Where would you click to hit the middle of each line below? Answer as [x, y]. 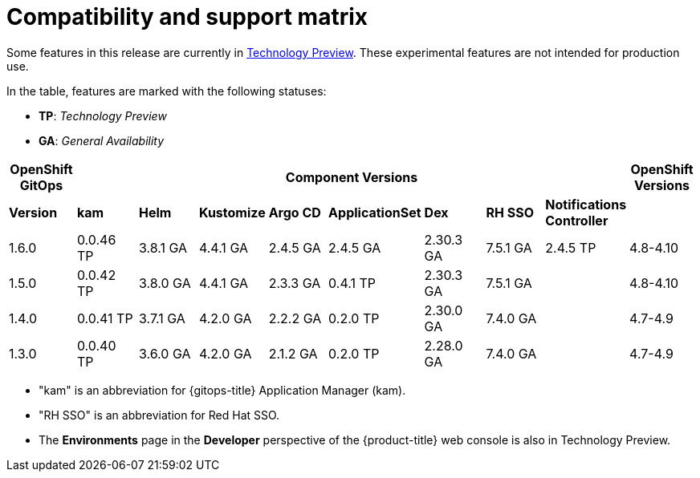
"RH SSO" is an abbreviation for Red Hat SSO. [159, 415]
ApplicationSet [375, 212]
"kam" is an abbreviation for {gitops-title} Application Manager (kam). [222, 390]
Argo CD [295, 212]
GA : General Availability [102, 140]
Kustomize [232, 212]
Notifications [586, 204]
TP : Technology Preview [103, 115]
